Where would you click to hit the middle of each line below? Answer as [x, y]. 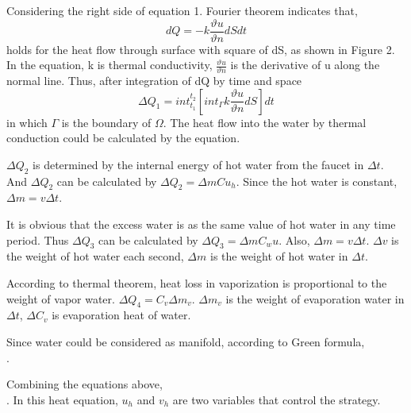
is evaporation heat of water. [121, 315]
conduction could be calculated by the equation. [123, 138]
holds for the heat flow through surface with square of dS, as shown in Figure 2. [201, 49]
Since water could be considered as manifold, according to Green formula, [186, 342]
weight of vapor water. [61, 298]
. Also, [294, 239]
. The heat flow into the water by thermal [265, 122]
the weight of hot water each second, [95, 256]
